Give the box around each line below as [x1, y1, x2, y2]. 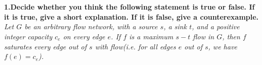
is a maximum [129, 31, 173, 41]
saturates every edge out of [4, 41, 87, 51]
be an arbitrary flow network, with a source [24, 21, 158, 32]
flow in [193, 31, 214, 41]
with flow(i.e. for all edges [95, 41, 176, 51]
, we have [208, 41, 238, 51]
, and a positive [192, 21, 240, 32]
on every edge [63, 31, 105, 41]
